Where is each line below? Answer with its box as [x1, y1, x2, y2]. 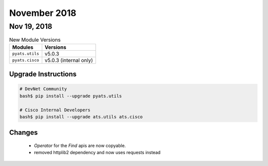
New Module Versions [9, 36, 61, 43]
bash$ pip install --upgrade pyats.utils [19, 93, 122, 99]
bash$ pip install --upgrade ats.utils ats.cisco [19, 114, 143, 119]
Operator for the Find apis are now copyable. [34, 142, 126, 149]
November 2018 [9, 7, 76, 18]
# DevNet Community [19, 86, 67, 92]
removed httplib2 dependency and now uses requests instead [34, 150, 161, 156]
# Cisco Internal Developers [19, 107, 91, 113]
